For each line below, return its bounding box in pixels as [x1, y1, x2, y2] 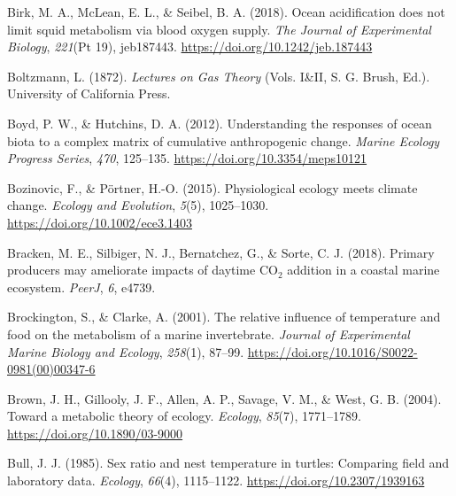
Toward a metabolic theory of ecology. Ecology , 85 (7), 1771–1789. [7, 407, 361, 425]
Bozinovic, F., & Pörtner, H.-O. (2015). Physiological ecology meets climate [7, 178, 418, 197]
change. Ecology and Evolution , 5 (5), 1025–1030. [7, 196, 269, 214]
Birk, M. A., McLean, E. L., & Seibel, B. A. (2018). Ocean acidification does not [7, 3, 445, 20]
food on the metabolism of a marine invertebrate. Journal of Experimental [7, 324, 410, 343]
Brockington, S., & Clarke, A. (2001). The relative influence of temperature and [7, 307, 441, 326]
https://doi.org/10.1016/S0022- [247, 342, 418, 360]
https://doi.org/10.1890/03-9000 [7, 423, 183, 442]
